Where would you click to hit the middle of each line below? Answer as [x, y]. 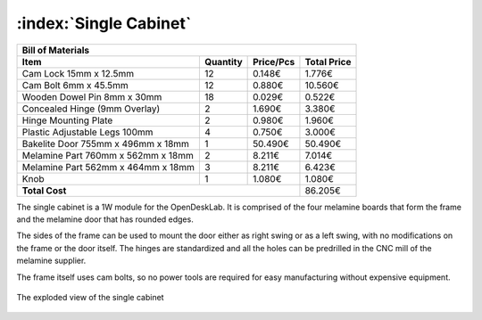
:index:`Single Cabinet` [104, 23]
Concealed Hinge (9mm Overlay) [91, 109]
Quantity [223, 62]
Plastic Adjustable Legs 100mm [87, 132]
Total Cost [44, 190]
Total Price [328, 62]
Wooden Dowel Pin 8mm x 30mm [92, 96]
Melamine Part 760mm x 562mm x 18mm [108, 155]
